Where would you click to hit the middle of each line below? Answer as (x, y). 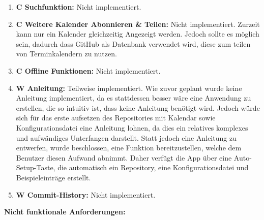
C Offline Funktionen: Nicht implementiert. (88, 70)
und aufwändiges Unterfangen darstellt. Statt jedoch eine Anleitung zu (126, 137)
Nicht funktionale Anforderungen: (65, 212)
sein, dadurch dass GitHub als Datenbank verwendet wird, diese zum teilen (133, 43)
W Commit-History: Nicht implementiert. (86, 194)
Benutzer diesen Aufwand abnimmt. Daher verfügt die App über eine (124, 157)
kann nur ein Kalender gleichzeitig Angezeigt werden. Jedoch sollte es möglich (138, 34)
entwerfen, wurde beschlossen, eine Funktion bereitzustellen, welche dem (129, 148)
